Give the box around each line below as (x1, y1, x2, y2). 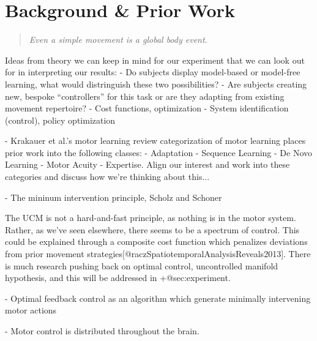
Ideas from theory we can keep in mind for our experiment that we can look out (5, 53, 305, 66)
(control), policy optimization (5, 113, 116, 126)
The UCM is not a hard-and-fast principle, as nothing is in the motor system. (5, 211, 296, 224)
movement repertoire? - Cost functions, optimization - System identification (5, 102, 289, 114)
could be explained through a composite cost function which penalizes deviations (5, 235, 308, 248)
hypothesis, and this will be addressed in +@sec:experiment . (5, 271, 231, 284)
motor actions (5, 304, 57, 317)
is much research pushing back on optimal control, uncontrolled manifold (5, 259, 278, 272)
